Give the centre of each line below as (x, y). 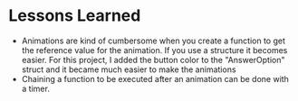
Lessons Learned (75, 16)
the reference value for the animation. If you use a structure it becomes (154, 50)
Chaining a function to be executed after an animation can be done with (155, 78)
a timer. (36, 88)
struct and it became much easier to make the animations (129, 69)
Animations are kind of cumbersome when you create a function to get (154, 41)
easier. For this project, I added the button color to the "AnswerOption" (153, 60)
